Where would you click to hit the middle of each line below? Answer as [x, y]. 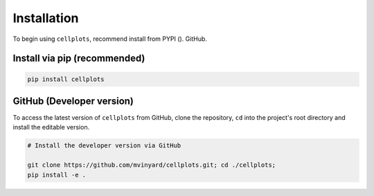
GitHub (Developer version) [73, 101]
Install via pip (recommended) [79, 59]
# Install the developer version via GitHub [104, 146]
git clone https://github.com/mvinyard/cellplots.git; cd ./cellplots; [152, 165]
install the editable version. [51, 127]
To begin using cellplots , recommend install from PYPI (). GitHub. [110, 39]
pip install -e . [57, 175]
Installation [46, 18]
